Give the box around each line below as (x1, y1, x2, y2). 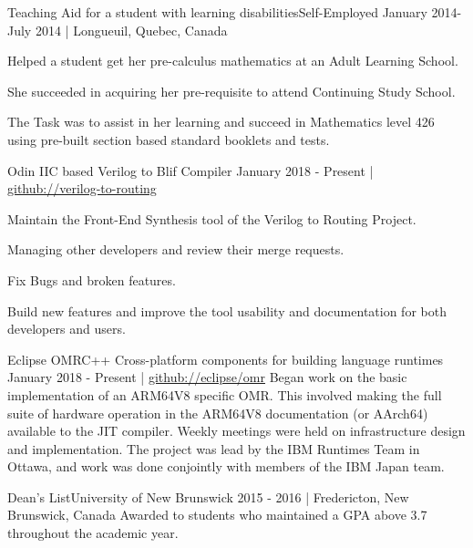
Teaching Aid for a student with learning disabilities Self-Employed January (7, 3, 427, 21)
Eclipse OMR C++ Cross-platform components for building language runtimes (7, 349, 444, 368)
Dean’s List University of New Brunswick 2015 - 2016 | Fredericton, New (7, 487, 409, 506)
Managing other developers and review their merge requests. (7, 240, 344, 259)
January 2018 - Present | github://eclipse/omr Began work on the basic (7, 367, 407, 387)
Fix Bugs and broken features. (7, 270, 176, 289)
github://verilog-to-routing (7, 179, 157, 198)
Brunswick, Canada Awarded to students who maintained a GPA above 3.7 (7, 505, 427, 524)
